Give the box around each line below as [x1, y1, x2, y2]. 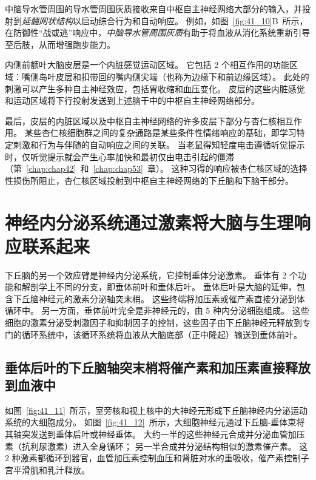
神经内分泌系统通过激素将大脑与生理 [5, 209, 294, 234]
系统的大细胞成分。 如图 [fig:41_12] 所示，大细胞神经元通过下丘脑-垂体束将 [5, 416, 305, 428]
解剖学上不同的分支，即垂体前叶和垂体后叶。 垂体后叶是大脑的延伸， [21, 280, 297, 293]
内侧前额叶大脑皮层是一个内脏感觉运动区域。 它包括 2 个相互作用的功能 [5, 58, 289, 71]
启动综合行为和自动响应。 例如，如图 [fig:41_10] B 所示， [81, 14, 308, 27]
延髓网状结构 [22, 14, 73, 27]
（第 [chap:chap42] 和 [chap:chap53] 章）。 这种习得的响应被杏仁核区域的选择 [5, 162, 308, 175]
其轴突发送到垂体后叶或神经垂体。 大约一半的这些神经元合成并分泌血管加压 [5, 427, 305, 440]
